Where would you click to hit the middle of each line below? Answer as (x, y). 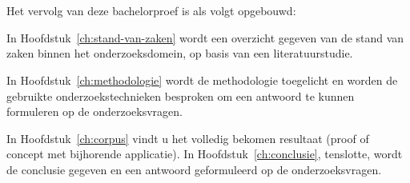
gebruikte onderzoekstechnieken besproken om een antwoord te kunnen (181, 95)
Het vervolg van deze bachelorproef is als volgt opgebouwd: (151, 11)
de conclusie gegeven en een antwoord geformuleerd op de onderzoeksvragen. (194, 169)
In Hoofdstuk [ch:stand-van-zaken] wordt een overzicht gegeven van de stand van (205, 37)
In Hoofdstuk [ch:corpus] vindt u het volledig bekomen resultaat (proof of (188, 138)
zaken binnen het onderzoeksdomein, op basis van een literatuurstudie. (180, 53)
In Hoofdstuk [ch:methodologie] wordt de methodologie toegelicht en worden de (202, 80)
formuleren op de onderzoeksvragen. (94, 111)
